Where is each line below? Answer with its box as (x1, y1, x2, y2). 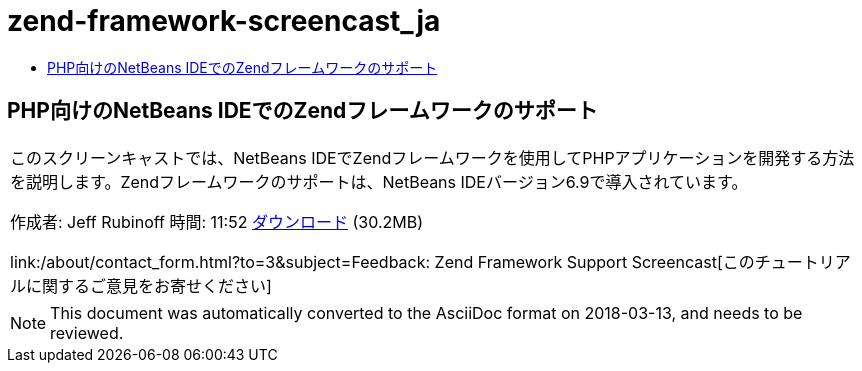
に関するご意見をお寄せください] (26, 275, 272, 296)
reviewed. (50, 322, 124, 343)
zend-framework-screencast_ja (7, 4, 441, 38)
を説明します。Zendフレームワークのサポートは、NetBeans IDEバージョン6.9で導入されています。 (10, 171, 748, 192)
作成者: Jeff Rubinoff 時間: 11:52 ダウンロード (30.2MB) (10, 211, 424, 232)
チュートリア (754, 251, 851, 272)
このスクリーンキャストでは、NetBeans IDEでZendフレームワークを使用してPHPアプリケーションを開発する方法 (10, 147, 855, 168)
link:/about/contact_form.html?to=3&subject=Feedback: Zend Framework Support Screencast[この (10, 251, 755, 272)
